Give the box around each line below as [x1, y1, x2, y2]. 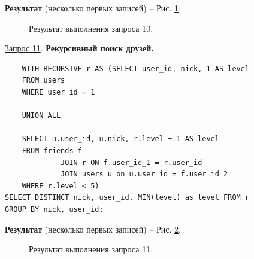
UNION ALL [22, 111, 61, 120]
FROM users [22, 76, 65, 85]
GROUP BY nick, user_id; [5, 205, 104, 214]
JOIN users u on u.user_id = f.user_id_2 [61, 170, 228, 179]
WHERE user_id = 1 [22, 87, 95, 96]
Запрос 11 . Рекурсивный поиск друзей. [5, 42, 154, 54]
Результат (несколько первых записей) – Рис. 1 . [5, 2, 182, 14]
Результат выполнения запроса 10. [29, 22, 153, 34]
